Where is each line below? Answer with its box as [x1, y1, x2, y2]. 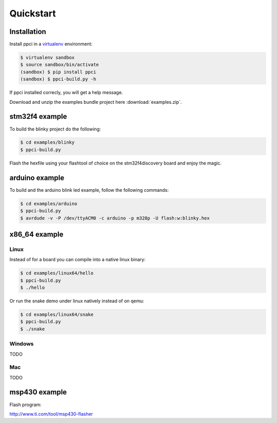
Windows [9, 340, 34, 347]
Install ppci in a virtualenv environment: [9, 41, 92, 47]
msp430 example [9, 388, 67, 397]
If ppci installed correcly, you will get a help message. [9, 89, 123, 96]
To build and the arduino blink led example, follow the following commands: [9, 187, 169, 193]
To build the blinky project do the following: [9, 126, 101, 132]
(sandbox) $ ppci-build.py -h [20, 76, 96, 82]
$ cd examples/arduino [20, 200, 77, 207]
